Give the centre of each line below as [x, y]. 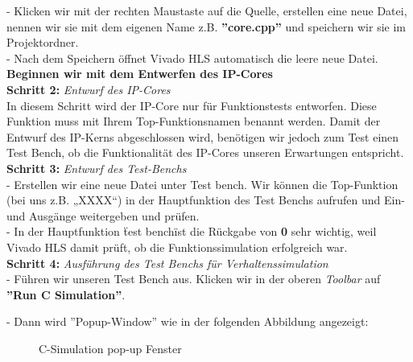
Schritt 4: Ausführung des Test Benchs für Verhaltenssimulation [167, 263]
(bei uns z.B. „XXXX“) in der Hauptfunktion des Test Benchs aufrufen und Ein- [206, 200]
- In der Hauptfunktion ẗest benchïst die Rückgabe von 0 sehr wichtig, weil [192, 231]
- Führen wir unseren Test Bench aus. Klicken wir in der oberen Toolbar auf [194, 279]
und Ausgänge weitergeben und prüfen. [103, 215]
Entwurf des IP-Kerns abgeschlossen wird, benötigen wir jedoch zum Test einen [203, 136]
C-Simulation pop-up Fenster [110, 348]
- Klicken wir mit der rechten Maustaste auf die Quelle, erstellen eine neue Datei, [207, 10]
